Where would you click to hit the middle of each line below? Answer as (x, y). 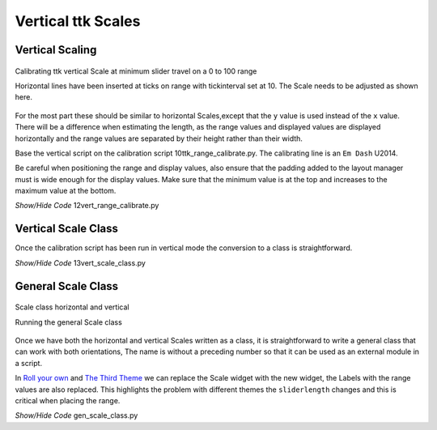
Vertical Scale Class (67, 229)
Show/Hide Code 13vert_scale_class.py (80, 262)
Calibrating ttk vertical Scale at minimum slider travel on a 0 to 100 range (136, 71)
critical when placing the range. (68, 400)
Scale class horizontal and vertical (72, 307)
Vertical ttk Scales (78, 21)
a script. (29, 363)
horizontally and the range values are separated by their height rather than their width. (159, 138)
